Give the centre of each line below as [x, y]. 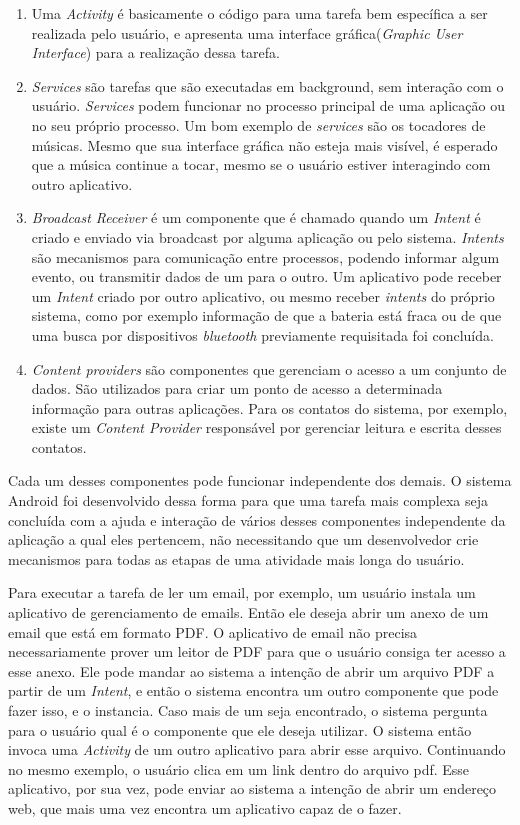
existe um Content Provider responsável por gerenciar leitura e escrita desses [266, 427]
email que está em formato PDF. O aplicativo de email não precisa [213, 631]
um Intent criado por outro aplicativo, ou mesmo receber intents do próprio [263, 295]
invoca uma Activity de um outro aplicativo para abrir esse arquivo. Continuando [257, 749]
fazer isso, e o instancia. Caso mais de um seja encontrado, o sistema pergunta [248, 710]
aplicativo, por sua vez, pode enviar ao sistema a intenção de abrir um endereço [252, 788]
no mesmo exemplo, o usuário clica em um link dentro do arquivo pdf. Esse [239, 768]
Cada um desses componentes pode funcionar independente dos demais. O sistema [260, 480]
